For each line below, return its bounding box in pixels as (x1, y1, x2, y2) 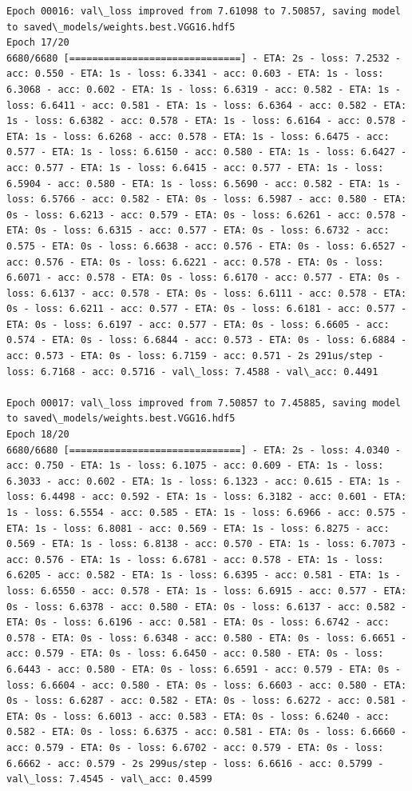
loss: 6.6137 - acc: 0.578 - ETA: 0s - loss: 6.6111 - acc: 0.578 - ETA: (6, 287, 407, 299)
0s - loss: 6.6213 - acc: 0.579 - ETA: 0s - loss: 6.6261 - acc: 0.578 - (6, 209, 407, 221)
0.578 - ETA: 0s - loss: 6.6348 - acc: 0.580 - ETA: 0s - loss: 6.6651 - (6, 632, 407, 644)
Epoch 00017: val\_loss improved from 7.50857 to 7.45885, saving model (6, 397, 401, 409)
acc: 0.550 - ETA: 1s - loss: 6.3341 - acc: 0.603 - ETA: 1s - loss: (6, 68, 384, 80)
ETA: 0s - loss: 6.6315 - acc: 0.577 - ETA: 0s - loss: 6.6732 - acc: (6, 225, 390, 237)
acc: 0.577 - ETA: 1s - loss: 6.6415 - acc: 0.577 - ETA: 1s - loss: (6, 162, 384, 174)
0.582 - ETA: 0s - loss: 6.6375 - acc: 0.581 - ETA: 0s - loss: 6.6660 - (6, 726, 407, 738)
